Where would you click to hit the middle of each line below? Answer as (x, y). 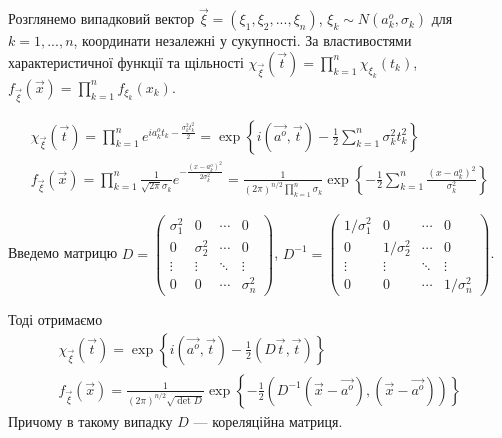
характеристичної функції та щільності (126, 61)
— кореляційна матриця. (268, 420)
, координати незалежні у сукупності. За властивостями (242, 40)
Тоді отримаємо (55, 319)
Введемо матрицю (63, 252)
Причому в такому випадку (90, 420)
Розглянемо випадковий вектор (101, 18)
